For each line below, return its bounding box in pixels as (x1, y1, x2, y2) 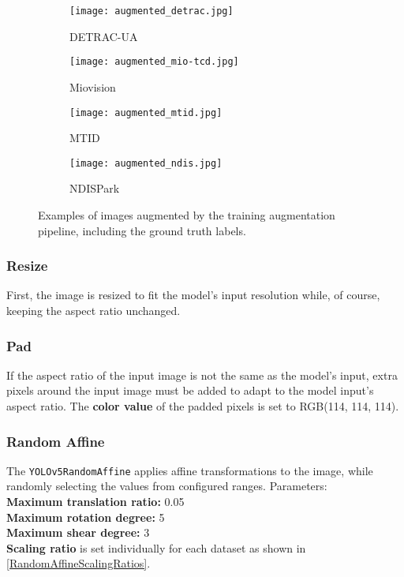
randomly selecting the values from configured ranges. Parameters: (6, 478, 327, 494)
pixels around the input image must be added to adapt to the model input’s (6, 382, 374, 399)
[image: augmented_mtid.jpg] (69, 107, 223, 118)
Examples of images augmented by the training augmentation (38, 207, 335, 223)
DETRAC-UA (69, 28, 138, 44)
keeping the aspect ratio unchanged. (6, 302, 181, 318)
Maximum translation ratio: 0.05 (6, 493, 185, 510)
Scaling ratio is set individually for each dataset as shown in (6, 539, 306, 556)
